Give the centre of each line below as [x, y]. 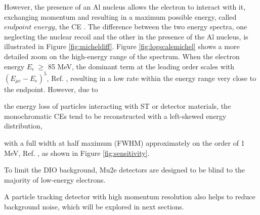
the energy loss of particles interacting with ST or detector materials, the [118, 106]
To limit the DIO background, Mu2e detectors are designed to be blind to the [125, 170]
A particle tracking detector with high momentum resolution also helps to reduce [130, 197]
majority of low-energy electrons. [55, 179]
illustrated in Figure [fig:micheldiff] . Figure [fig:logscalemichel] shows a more [122, 46]
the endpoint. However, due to [51, 89]
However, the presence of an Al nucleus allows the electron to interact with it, [125, 7]
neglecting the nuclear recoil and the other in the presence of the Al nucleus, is [126, 36]
